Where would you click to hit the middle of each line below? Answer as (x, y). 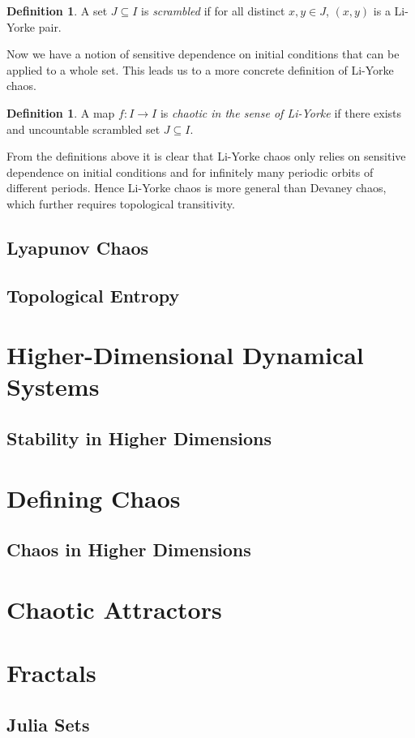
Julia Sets (48, 724)
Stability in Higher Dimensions (139, 438)
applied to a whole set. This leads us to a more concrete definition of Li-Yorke (200, 69)
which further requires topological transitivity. (121, 203)
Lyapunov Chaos (78, 247)
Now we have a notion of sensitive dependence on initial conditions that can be (203, 54)
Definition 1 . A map (61, 112)
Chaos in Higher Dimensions (129, 549)
